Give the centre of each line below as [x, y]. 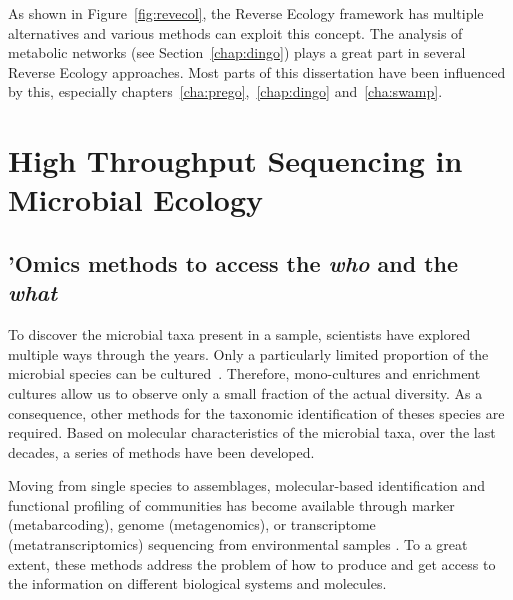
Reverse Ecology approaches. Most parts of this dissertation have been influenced [257, 71]
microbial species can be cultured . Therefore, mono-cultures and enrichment [244, 373]
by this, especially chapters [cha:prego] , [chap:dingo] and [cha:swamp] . [225, 91]
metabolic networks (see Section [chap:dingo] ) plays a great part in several [237, 52]
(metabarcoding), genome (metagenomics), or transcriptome [192, 524]
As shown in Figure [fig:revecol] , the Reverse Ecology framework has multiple [246, 13]
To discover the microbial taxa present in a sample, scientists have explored [239, 334]
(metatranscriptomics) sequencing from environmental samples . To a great [238, 544]
